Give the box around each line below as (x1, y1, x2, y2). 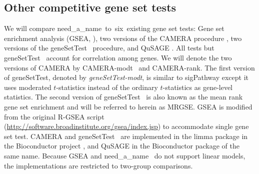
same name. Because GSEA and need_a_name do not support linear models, (4, 150, 245, 160)
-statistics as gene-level (162, 81, 233, 92)
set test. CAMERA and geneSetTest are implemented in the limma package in (4, 130, 248, 141)
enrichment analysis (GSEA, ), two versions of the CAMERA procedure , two (4, 32, 242, 43)
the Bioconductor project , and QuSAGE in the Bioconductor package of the (4, 140, 240, 151)
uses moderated (4, 81, 51, 92)
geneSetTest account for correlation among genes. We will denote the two (4, 52, 232, 62)
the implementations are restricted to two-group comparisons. (4, 160, 193, 170)
